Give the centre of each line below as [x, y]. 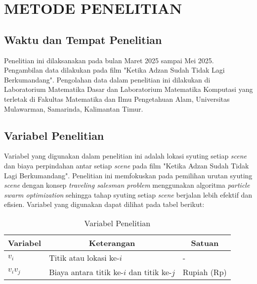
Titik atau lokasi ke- [84, 257]
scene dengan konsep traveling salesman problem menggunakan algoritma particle [127, 185]
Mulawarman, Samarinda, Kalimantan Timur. [74, 108]
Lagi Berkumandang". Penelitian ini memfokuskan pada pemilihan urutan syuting [128, 175]
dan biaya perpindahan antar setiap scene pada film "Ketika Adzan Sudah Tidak [127, 165]
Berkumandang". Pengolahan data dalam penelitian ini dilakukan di [107, 79]
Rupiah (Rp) [205, 272]
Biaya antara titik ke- [86, 272]
